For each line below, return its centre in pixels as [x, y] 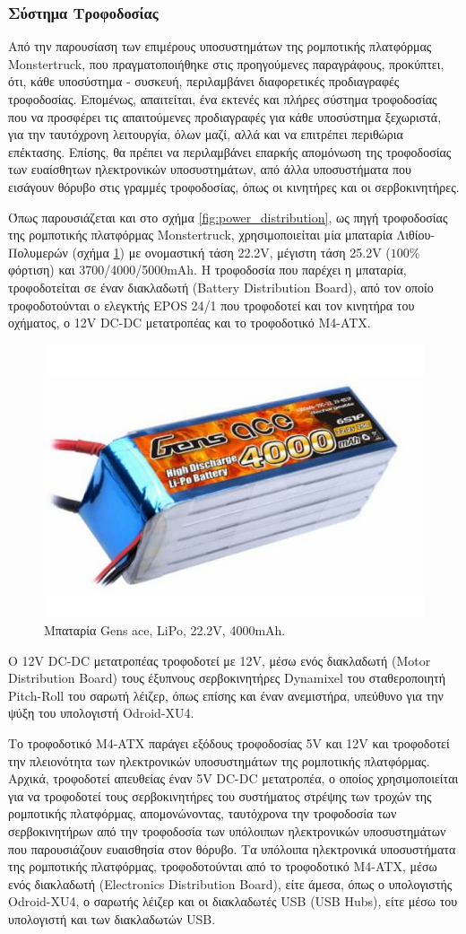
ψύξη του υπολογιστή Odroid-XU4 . [101, 713]
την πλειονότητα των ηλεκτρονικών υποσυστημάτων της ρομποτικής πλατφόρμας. [219, 760]
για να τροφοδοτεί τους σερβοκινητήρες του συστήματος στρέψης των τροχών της [220, 795]
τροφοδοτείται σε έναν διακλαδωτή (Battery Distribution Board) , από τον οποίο [221, 287]
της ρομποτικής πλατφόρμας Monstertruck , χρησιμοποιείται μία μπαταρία [200, 235]
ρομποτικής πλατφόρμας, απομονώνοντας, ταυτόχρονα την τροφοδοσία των [203, 813]
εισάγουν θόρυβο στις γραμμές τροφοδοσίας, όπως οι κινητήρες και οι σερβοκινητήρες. [234, 186]
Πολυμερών [38, 252]
